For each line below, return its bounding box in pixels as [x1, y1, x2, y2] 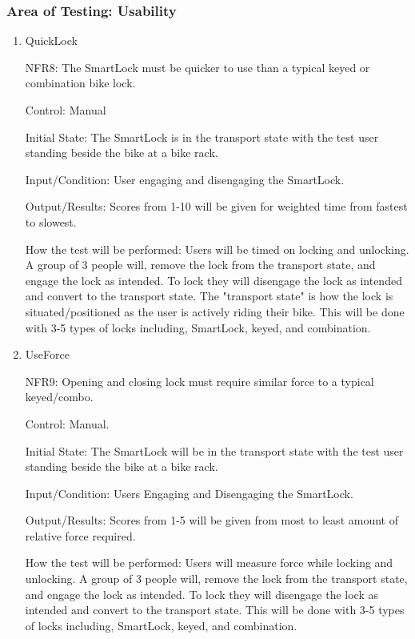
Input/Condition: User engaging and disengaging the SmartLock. [25, 171, 345, 187]
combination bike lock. [25, 74, 136, 91]
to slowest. [25, 213, 77, 230]
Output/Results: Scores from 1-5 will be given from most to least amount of [25, 512, 398, 528]
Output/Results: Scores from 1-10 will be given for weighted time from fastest [25, 198, 408, 215]
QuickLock [25, 32, 78, 49]
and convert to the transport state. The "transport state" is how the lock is [25, 287, 393, 304]
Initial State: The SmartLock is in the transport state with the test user [25, 128, 379, 145]
